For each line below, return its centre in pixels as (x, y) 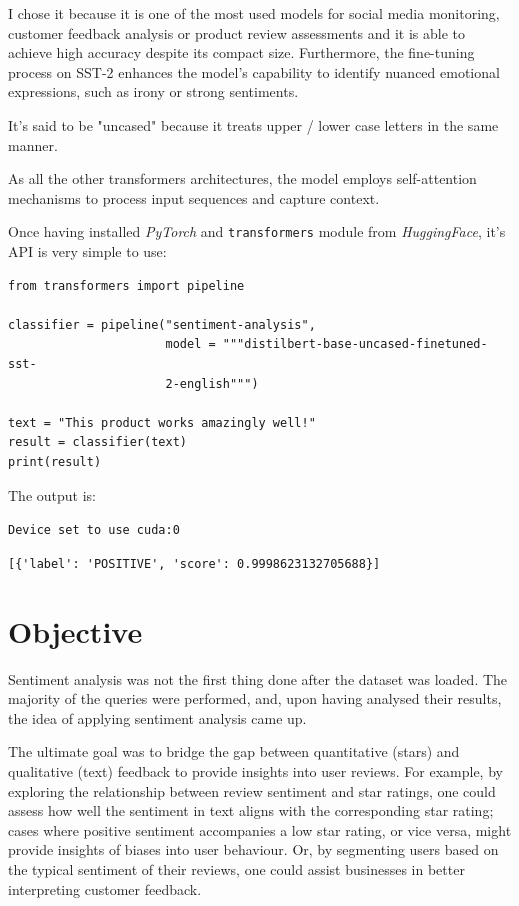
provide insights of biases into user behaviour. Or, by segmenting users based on (253, 849)
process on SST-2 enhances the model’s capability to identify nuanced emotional (254, 71)
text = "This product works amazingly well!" (162, 422)
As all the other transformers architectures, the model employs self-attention (242, 178)
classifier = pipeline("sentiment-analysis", (162, 324)
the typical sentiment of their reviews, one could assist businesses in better (236, 868)
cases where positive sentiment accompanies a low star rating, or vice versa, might (260, 829)
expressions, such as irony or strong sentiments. (153, 91)
